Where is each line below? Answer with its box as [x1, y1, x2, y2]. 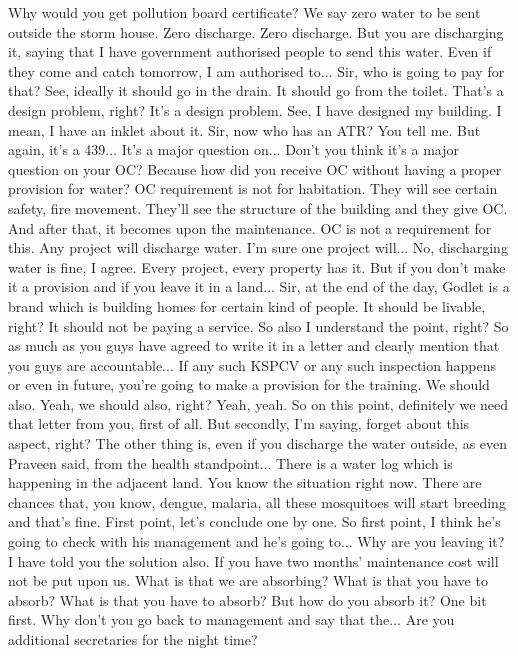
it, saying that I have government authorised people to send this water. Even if [8, 41, 492, 62]
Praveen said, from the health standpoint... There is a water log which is [8, 452, 453, 473]
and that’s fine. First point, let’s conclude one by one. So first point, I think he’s [8, 511, 501, 532]
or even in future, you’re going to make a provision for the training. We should [8, 374, 490, 395]
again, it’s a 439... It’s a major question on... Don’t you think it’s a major [8, 139, 459, 160]
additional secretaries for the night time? [8, 629, 258, 649]
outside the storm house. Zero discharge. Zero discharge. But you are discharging [8, 21, 504, 42]
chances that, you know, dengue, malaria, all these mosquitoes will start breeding [8, 491, 506, 512]
